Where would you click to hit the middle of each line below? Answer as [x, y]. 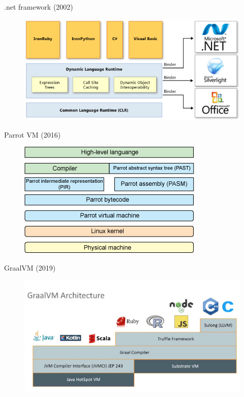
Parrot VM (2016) [33, 134]
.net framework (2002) [39, 7]
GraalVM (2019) [30, 268]
